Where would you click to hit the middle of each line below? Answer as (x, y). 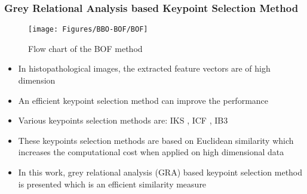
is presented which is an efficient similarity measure (112, 184)
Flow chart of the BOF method (85, 48)
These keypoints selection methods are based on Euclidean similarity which (156, 140)
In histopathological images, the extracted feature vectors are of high (144, 68)
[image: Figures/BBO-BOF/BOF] (88, 30)
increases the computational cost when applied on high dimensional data (151, 152)
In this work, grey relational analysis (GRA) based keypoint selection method (160, 172)
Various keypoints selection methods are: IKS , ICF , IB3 (123, 120)
